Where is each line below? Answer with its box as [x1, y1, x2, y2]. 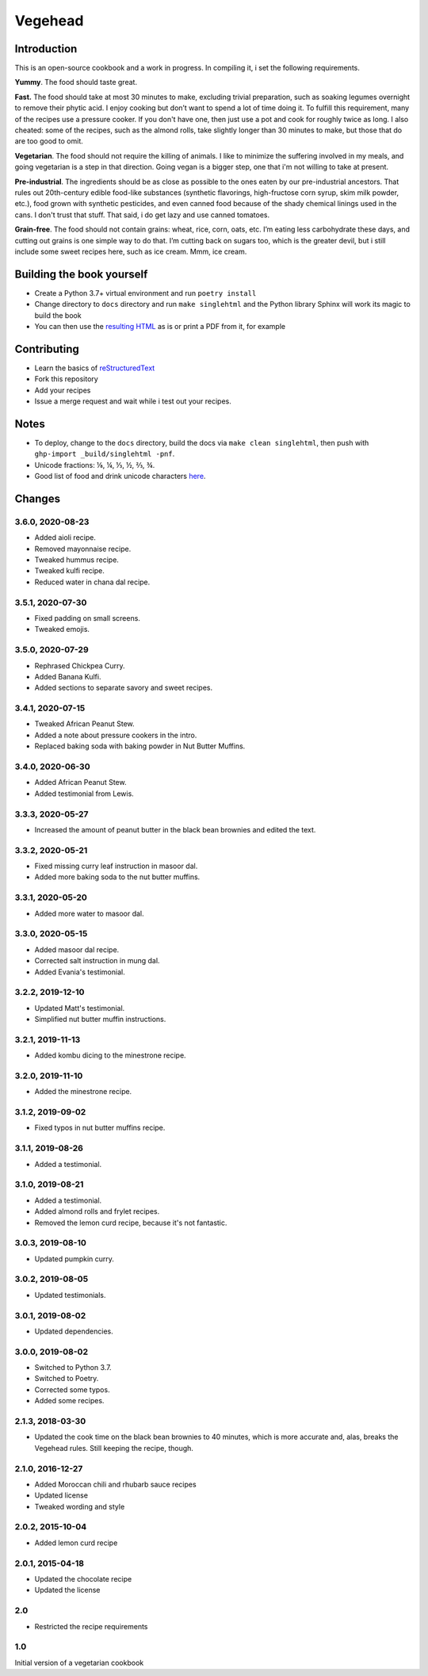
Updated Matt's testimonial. [34, 1003, 125, 1012]
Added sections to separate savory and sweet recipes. [34, 683, 213, 693]
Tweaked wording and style [34, 1502, 125, 1511]
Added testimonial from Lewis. [34, 789, 134, 798]
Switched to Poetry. [34, 1374, 99, 1383]
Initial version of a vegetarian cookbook [14, 1658, 144, 1667]
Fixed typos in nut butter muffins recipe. [34, 1123, 166, 1133]
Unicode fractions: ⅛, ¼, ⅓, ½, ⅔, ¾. [34, 460, 155, 469]
